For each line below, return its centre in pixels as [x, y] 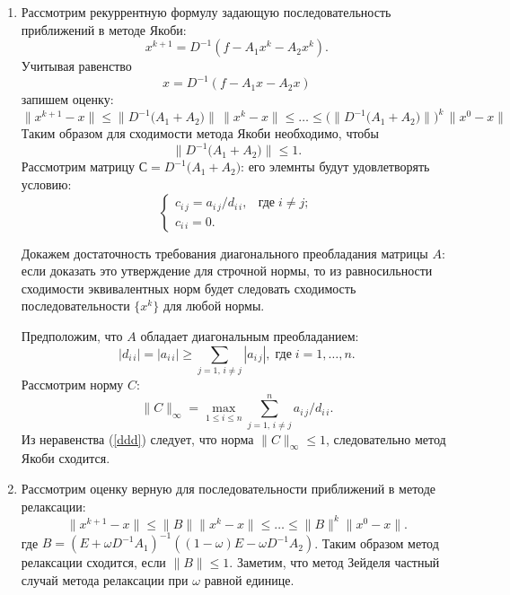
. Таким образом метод [377, 542]
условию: [46, 184]
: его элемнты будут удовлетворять [335, 166]
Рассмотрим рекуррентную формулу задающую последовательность [206, 12]
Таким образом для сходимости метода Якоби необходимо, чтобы [200, 133]
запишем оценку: [67, 99]
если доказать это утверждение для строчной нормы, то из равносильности [227, 271]
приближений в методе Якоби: [104, 29]
